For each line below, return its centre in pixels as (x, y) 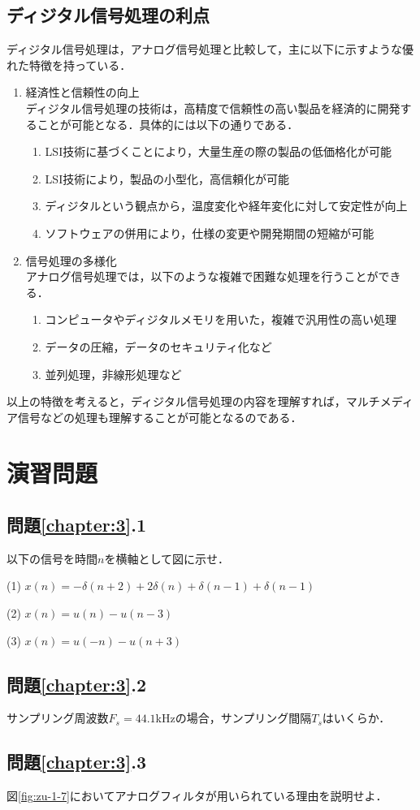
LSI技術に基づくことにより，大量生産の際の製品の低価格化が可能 (218, 151)
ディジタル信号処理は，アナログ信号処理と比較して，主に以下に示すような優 (210, 49)
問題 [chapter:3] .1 (76, 525)
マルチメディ (379, 401)
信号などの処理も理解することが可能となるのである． (160, 417)
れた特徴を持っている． (69, 65)
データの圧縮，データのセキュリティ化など (158, 346)
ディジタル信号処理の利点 (108, 15)
